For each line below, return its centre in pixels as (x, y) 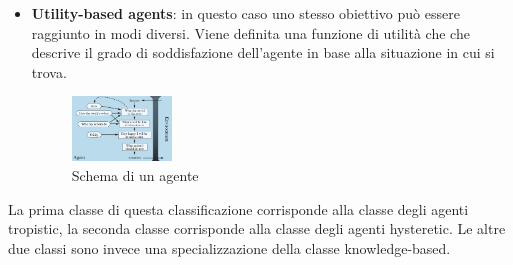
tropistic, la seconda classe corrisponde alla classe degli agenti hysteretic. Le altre (257, 228)
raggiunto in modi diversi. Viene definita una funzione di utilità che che (250, 32)
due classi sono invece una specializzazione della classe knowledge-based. (229, 247)
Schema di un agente (135, 174)
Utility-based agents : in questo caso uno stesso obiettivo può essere (245, 13)
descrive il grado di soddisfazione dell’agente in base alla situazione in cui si (263, 52)
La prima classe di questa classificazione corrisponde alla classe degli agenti (238, 208)
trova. (49, 71)
